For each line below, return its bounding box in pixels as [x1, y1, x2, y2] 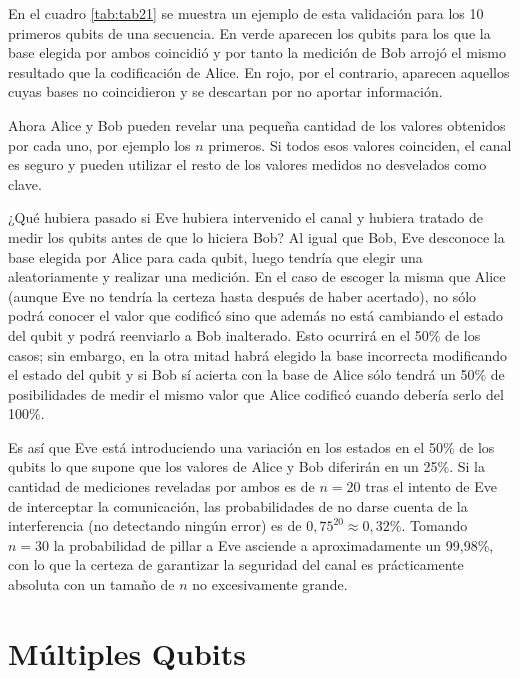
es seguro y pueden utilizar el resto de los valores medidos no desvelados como [8, 154, 487, 175]
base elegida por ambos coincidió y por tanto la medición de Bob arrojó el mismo [8, 42, 506, 63]
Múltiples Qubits [8, 632, 247, 673]
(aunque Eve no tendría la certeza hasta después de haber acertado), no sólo [8, 285, 477, 306]
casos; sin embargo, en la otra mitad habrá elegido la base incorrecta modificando [8, 344, 508, 365]
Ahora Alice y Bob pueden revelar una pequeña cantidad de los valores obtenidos [8, 114, 506, 135]
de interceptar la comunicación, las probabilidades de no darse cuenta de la [8, 495, 468, 516]
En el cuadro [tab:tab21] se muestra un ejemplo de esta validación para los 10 [8, 3, 484, 23]
